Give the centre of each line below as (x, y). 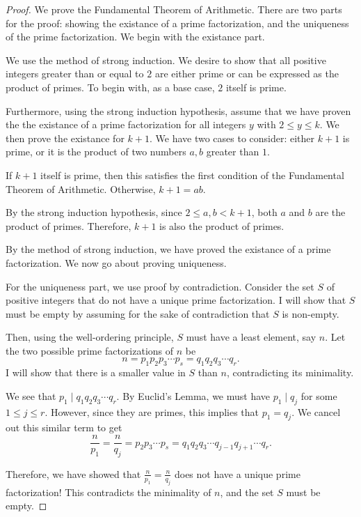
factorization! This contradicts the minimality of (109, 492)
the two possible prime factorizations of (90, 350)
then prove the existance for (65, 138)
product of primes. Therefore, (69, 225)
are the (330, 212)
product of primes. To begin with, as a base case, (110, 87)
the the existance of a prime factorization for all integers (126, 124)
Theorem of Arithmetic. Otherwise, (81, 188)
